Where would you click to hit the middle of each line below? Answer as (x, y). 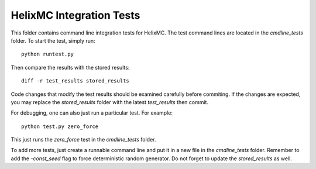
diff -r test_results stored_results (75, 81)
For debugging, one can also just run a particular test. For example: (92, 113)
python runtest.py (48, 54)
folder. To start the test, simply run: (53, 40)
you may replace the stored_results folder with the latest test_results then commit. (110, 102)
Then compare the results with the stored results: (70, 67)
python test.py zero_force (60, 126)
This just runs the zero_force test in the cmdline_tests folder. (83, 140)
